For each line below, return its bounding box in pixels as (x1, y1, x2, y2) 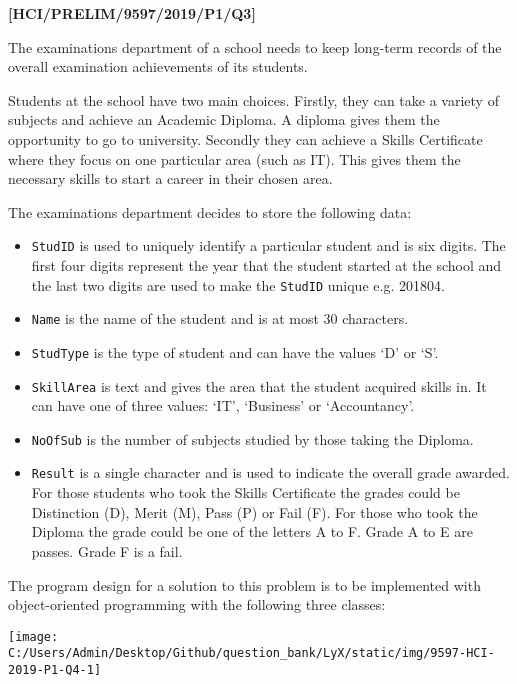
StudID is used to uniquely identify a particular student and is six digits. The (31, 235, 506, 256)
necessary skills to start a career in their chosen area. (8, 168, 333, 189)
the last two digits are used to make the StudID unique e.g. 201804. (31, 274, 445, 295)
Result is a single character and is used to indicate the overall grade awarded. (31, 462, 510, 483)
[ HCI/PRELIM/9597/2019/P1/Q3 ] (8, 3, 256, 23)
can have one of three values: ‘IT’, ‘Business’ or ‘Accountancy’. (31, 395, 415, 416)
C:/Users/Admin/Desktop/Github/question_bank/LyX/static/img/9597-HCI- (8, 646, 495, 661)
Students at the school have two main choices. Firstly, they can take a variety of (8, 89, 499, 110)
